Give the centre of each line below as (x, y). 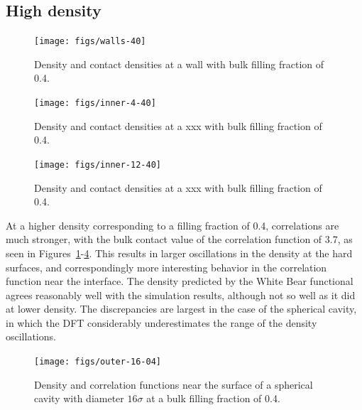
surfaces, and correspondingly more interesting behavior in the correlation (166, 267)
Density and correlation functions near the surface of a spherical (174, 384)
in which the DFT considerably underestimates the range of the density (161, 322)
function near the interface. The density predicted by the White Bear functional (180, 281)
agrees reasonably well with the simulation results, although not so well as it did (181, 295)
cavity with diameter (79, 398)
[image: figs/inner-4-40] (95, 103)
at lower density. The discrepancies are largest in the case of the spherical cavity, (181, 309)
